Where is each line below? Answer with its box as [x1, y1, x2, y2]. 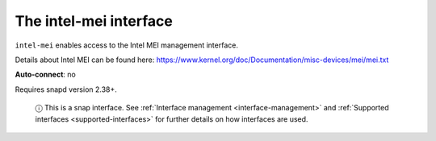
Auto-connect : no [15, 69, 76, 80]
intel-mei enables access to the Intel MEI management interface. [15, 40, 238, 50]
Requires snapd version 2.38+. [15, 85, 117, 94]
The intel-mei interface [15, 12, 173, 30]
